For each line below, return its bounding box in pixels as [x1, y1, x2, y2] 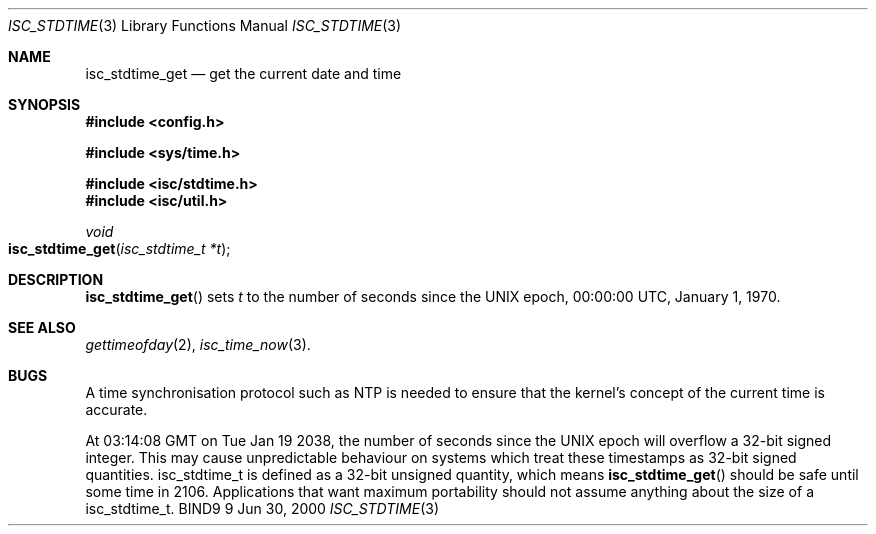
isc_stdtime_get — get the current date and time [85, 65, 402, 82]
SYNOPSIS [8, 96, 81, 113]
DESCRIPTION [8, 271, 104, 288]
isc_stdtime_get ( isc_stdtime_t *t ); [8, 240, 231, 257]
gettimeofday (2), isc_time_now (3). [85, 336, 311, 353]
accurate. [85, 401, 148, 418]
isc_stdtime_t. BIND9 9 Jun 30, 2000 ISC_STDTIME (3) [85, 500, 440, 517]
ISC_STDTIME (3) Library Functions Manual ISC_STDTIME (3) [8, 17, 402, 34]
